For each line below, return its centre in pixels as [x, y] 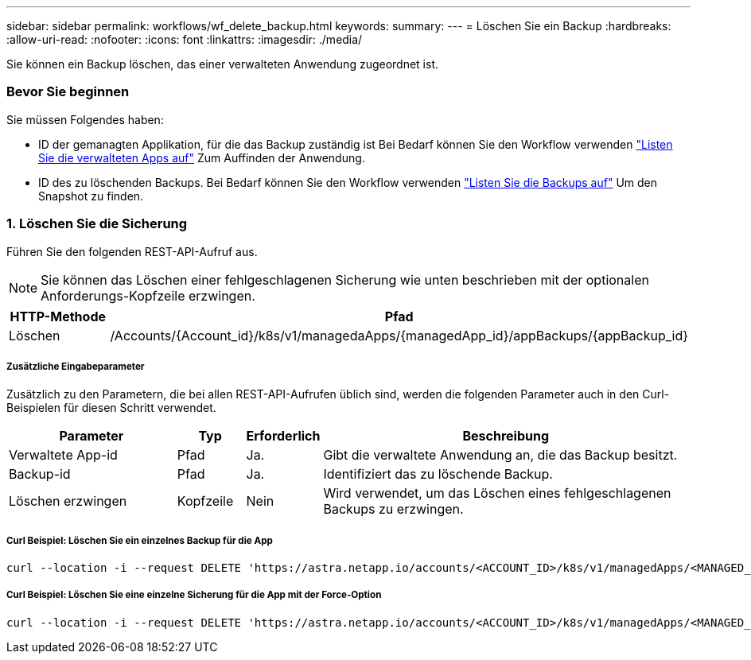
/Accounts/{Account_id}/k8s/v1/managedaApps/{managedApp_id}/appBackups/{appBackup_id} [399, 335]
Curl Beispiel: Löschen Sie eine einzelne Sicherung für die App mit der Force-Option [194, 595]
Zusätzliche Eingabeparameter [76, 366]
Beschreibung [506, 436]
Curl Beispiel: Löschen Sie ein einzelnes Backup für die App [140, 540]
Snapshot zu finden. [91, 196]
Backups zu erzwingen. [393, 509]
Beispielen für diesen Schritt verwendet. [111, 408]
